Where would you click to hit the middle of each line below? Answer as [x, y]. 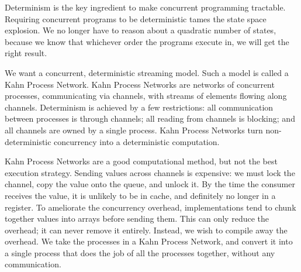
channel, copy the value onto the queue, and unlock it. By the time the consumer [150, 184]
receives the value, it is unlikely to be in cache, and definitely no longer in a [140, 195]
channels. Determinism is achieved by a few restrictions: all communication [139, 107]
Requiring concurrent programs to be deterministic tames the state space [136, 18]
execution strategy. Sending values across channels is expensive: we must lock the [150, 172]
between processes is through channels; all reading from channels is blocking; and [150, 118]
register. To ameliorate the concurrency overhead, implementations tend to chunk [150, 207]
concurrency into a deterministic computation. [137, 141]
